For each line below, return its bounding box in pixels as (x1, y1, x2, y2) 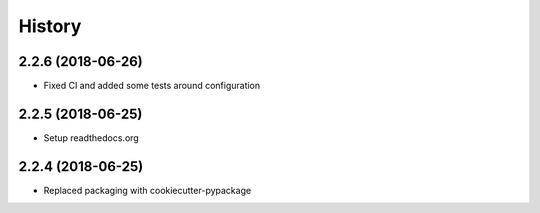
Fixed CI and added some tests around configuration (43, 80, 261, 92)
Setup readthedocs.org (43, 131, 139, 144)
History (18, 15, 82, 37)
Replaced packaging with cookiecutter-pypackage (43, 184, 252, 196)
